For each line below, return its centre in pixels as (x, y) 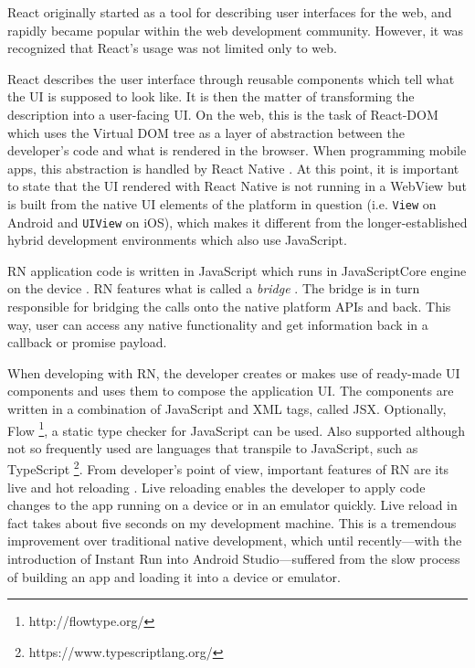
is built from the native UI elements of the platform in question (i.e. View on (222, 203)
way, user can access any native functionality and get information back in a (218, 324)
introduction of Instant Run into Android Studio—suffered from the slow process (234, 559)
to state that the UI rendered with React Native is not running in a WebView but (237, 186)
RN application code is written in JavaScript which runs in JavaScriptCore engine (237, 270)
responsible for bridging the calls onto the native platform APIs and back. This (229, 307)
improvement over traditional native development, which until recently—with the (235, 541)
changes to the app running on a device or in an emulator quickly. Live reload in (232, 505)
